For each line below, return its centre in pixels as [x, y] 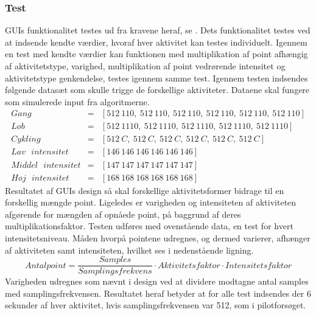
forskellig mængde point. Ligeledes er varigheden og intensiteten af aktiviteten [151, 202]
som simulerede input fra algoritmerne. [77, 101]
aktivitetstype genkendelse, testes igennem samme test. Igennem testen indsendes [156, 78]
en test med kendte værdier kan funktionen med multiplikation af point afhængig [156, 54]
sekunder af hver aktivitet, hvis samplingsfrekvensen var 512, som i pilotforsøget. [156, 305]
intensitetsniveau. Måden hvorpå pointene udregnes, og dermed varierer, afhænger [158, 237]
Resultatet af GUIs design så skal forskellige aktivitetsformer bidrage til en [145, 190]
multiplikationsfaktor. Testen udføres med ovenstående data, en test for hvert [149, 226]
